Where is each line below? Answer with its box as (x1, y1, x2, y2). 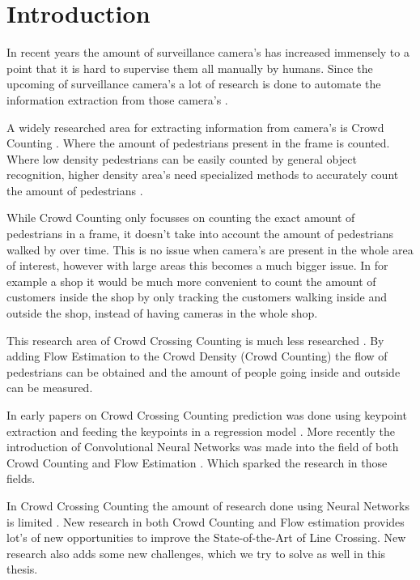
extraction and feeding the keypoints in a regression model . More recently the (6, 422, 395, 439)
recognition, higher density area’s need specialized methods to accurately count (6, 166, 399, 183)
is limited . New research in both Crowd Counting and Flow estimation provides (6, 513, 405, 530)
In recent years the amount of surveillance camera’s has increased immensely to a (6, 44, 409, 61)
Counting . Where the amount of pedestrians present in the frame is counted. (6, 134, 390, 151)
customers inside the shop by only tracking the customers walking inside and (6, 288, 388, 305)
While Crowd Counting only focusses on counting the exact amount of (6, 209, 355, 226)
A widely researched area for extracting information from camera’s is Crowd (6, 118, 384, 135)
